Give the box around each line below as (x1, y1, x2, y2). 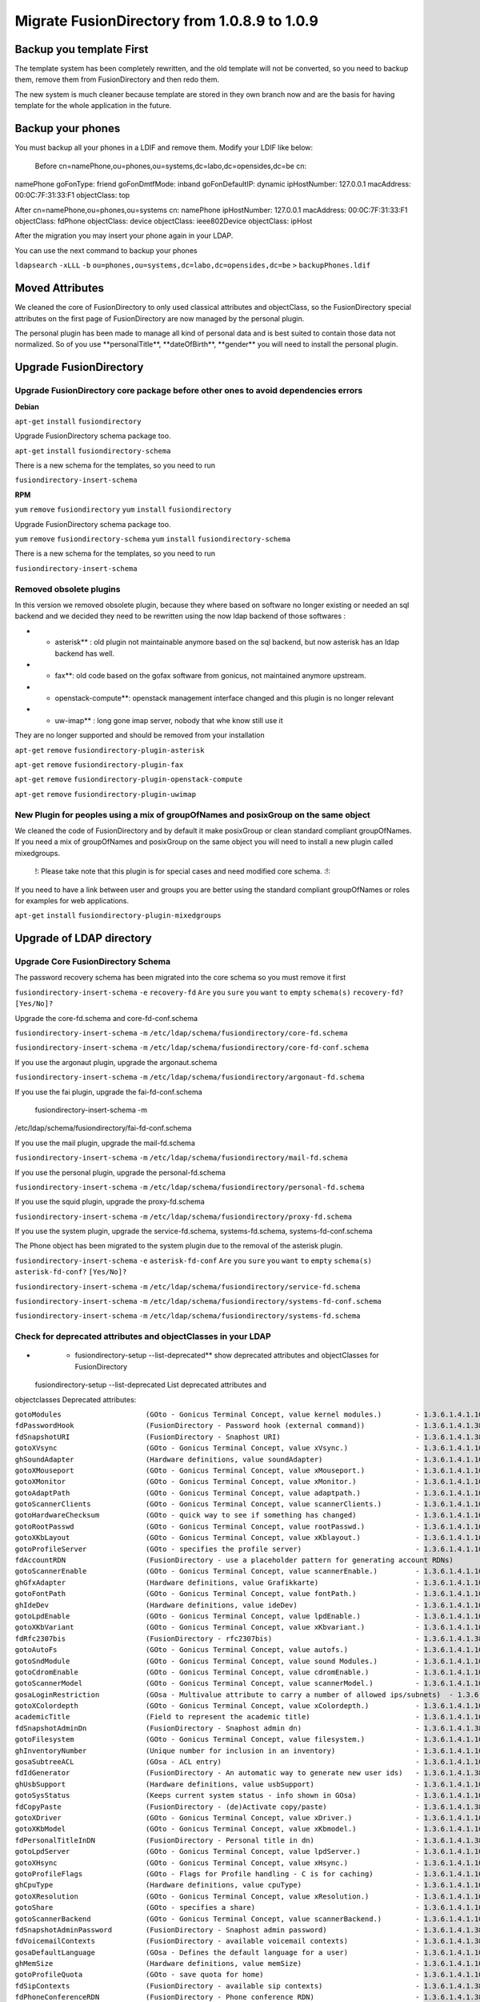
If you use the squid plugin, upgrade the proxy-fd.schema (14, 1197, 206, 1207)
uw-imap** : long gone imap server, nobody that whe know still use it (54, 715, 283, 725)
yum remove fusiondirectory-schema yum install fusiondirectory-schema (14, 535, 291, 544)
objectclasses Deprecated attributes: (14, 1394, 137, 1405)
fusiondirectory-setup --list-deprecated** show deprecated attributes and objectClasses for (74, 1350, 379, 1361)
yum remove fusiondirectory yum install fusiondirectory (14, 505, 232, 514)
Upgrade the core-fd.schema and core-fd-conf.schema (14, 1013, 198, 1023)
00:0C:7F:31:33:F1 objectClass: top (14, 191, 130, 200)
